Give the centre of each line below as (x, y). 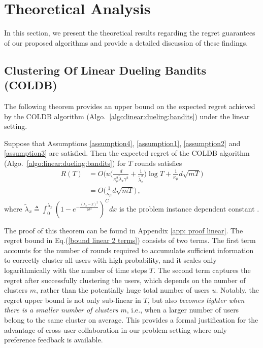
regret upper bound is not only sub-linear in (73, 300)
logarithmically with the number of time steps (76, 270)
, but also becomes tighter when (196, 300)
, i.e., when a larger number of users (183, 310)
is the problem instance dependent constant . (189, 208)
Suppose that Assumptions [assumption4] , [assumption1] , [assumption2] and (122, 143)
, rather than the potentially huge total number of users (123, 290)
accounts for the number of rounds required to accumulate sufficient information (129, 250)
